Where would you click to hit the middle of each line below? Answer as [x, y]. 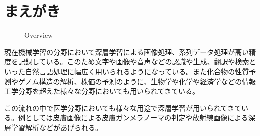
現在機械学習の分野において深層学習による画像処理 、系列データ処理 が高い [127, 52]
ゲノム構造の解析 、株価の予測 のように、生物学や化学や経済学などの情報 [137, 81]
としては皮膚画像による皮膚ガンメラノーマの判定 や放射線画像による [137, 118]
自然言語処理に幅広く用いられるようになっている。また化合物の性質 [137, 71]
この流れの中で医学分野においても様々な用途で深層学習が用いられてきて [123, 108]
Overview [39, 35]
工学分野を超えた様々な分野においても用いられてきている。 [102, 91]
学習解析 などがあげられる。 [56, 127]
